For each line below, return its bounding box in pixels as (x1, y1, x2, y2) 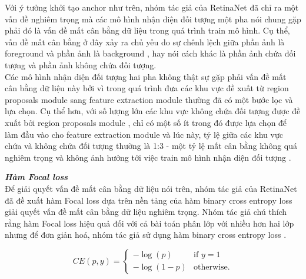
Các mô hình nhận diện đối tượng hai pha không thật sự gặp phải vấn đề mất (5, 70, 287, 82)
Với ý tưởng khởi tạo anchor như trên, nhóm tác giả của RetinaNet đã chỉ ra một (5, 1, 299, 13)
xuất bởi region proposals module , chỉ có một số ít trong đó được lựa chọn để (5, 116, 287, 128)
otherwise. (194, 263, 230, 272)
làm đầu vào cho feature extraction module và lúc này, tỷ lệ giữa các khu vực (5, 128, 283, 140)
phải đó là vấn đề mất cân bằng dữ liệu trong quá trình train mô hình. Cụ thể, (5, 24, 290, 36)
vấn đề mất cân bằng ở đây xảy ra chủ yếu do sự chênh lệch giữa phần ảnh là (5, 35, 285, 48)
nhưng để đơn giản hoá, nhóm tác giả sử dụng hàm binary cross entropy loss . (5, 228, 287, 241)
